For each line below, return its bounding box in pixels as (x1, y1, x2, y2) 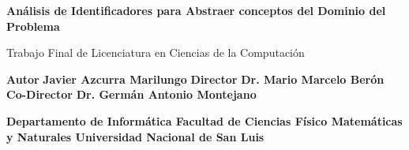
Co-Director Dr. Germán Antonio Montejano (6, 86, 257, 103)
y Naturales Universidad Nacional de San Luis (6, 128, 265, 144)
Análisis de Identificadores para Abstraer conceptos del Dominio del (6, 2, 386, 18)
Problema (6, 17, 60, 34)
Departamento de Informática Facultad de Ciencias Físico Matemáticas (6, 112, 403, 129)
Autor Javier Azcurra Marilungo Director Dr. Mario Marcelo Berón (6, 70, 385, 87)
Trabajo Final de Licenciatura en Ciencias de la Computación (6, 44, 305, 61)
